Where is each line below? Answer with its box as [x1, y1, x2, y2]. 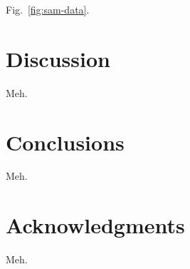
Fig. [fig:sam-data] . [6, 2, 90, 16]
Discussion [6, 44, 110, 73]
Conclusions [6, 127, 125, 156]
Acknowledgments [6, 210, 185, 240]
